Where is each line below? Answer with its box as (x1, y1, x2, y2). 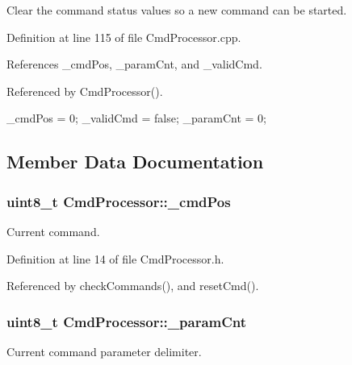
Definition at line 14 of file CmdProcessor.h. (6, 250, 224, 267)
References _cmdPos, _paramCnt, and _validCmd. (6, 56, 262, 73)
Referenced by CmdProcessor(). (6, 82, 163, 99)
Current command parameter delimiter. (6, 342, 202, 359)
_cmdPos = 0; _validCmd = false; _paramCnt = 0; (6, 110, 266, 127)
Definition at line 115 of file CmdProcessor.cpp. (6, 28, 241, 45)
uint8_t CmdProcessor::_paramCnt (6, 311, 247, 331)
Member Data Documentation (6, 149, 264, 174)
